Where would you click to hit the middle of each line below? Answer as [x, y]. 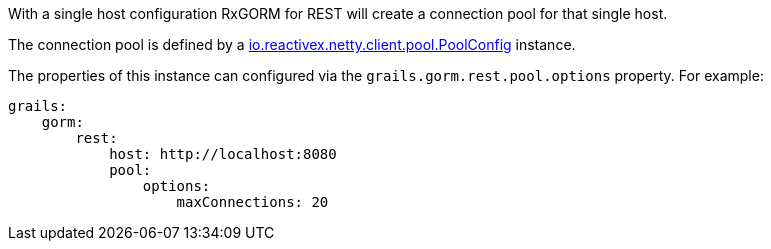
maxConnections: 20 [252, 202]
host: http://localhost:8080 [223, 154]
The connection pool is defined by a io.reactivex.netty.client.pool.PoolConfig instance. [292, 44]
